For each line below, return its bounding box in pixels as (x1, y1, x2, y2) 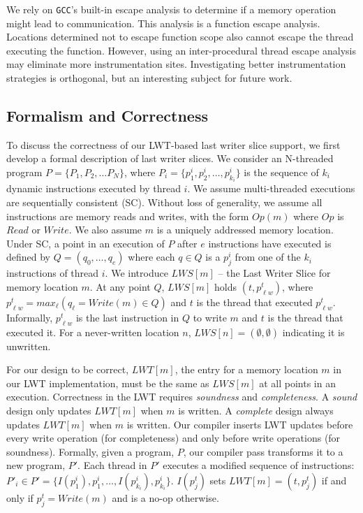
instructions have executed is (208, 236, 332, 250)
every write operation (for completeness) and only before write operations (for (6, 431, 341, 445)
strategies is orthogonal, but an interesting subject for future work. (6, 71, 292, 85)
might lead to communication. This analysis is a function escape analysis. (6, 15, 320, 30)
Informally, (6, 310, 53, 324)
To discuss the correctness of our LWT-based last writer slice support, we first (6, 137, 341, 152)
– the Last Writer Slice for (218, 266, 331, 280)
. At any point (89, 279, 151, 294)
